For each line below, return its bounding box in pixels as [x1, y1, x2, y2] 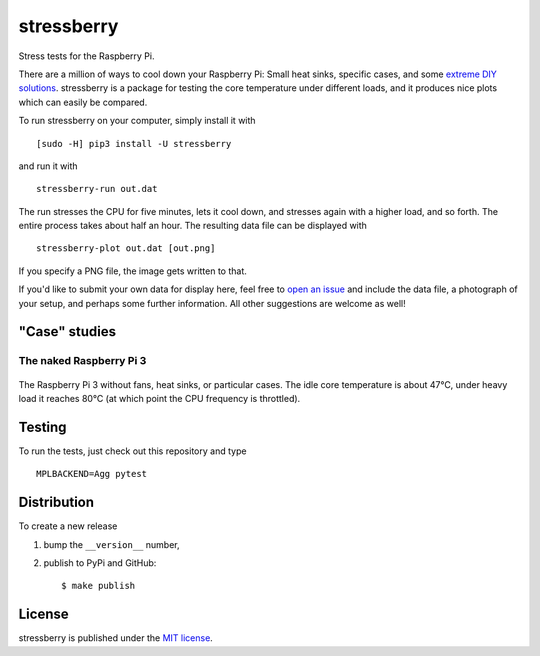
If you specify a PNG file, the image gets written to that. [18, 265, 247, 277]
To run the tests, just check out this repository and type [18, 445, 247, 457]
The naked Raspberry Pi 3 [18, 354, 147, 368]
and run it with [18, 160, 79, 172]
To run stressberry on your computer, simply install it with [18, 115, 256, 127]
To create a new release [18, 520, 118, 532]
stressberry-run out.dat [36, 183, 158, 195]
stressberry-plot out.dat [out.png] [36, 243, 216, 254]
